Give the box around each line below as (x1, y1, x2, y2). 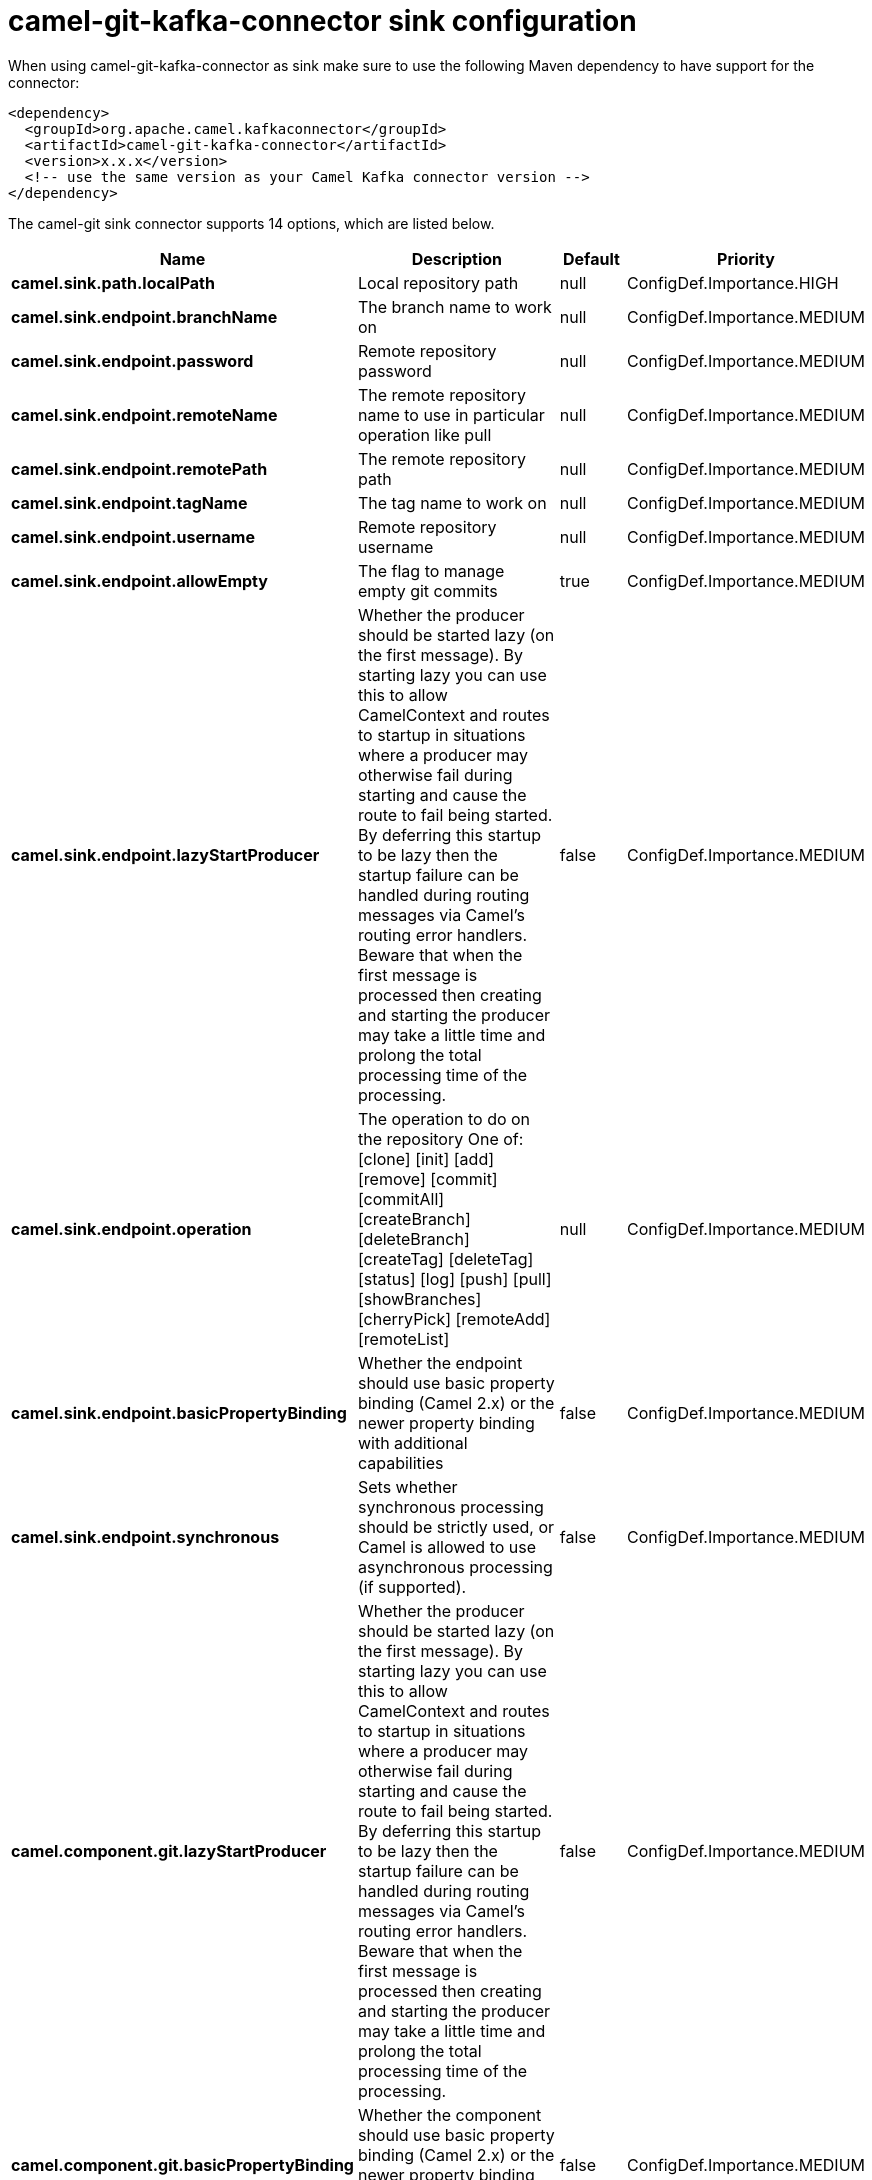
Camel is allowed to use (357, 1536, 537, 1557)
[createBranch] (357, 1208, 471, 1229)
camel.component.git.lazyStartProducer (11, 1840, 327, 1861)
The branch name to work (357, 296, 552, 317)
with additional (357, 1432, 468, 1453)
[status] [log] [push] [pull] (357, 1268, 552, 1289)
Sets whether (357, 1476, 458, 1497)
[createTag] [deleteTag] (357, 1248, 534, 1269)
